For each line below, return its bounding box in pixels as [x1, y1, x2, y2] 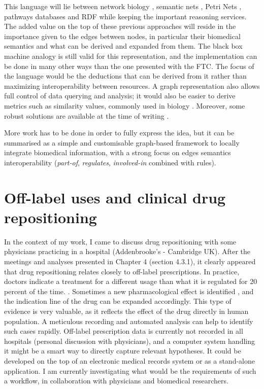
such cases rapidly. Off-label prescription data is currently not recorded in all [4, 326, 243, 336]
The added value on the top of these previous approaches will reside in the [4, 21, 236, 31]
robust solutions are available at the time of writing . [4, 110, 169, 121]
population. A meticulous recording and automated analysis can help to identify [4, 315, 253, 326]
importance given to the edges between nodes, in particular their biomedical [4, 30, 241, 41]
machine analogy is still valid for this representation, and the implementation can [4, 50, 257, 61]
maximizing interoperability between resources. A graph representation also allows [4, 80, 260, 91]
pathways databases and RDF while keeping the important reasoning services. [4, 11, 247, 21]
